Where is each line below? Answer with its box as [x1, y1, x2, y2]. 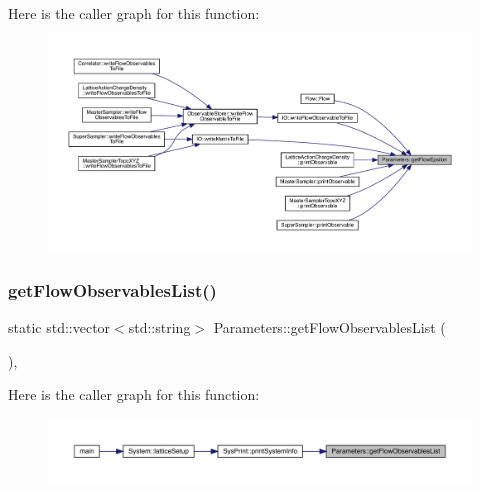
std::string [128, 317, 191, 338]
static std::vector [8, 317, 111, 338]
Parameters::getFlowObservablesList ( [213, 317, 446, 338]
